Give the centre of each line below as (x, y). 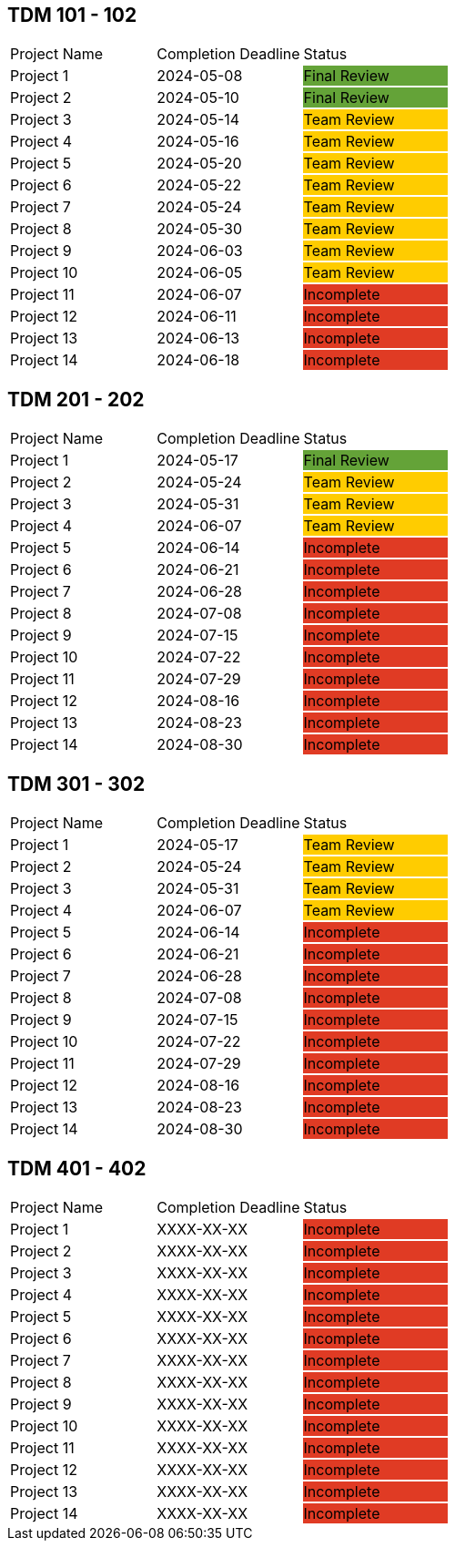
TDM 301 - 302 (76, 784)
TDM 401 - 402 (77, 1168)
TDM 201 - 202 (76, 399)
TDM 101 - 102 (72, 15)
